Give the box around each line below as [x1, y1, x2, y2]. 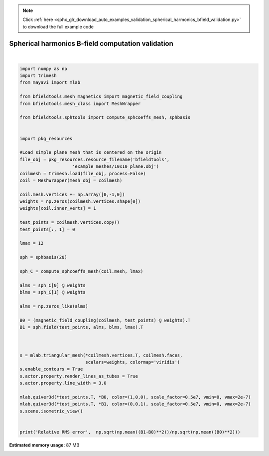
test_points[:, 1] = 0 [19, 226, 75, 232]
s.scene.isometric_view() [19, 408, 83, 414]
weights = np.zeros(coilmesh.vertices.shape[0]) [19, 199, 141, 204]
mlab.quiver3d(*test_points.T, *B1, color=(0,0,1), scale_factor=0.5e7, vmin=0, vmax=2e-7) [19, 401, 251, 407]
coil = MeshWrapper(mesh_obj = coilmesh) [19, 177, 123, 183]
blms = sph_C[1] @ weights [19, 290, 86, 295]
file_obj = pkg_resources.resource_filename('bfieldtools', [19, 156, 170, 162]
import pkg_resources [19, 135, 73, 141]
